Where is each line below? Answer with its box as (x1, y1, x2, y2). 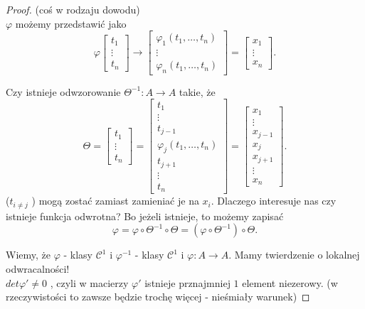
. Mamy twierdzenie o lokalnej (228, 247, 360, 262)
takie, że (179, 84, 216, 99)
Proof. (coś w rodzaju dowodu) (6, 2, 140, 16)
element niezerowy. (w (242, 275, 338, 290)
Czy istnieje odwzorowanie (6, 84, 121, 99)
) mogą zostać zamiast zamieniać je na (31, 193, 199, 208)
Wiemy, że (6, 247, 51, 262)
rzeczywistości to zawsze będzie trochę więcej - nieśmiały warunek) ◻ (6, 289, 310, 304)
